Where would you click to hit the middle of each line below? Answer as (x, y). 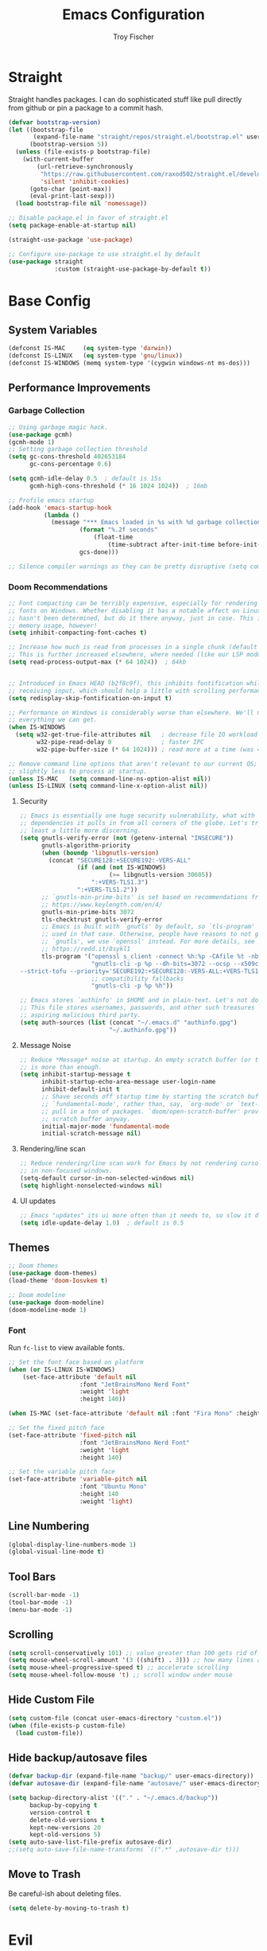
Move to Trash (44, 1874)
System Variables (53, 331)
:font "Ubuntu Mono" (113, 1487)
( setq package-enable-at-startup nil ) (72, 226)
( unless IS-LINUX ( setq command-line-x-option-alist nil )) (108, 786)
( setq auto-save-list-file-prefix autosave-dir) (90, 1842)
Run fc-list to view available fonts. (67, 1347)
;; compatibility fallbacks (137, 979)
